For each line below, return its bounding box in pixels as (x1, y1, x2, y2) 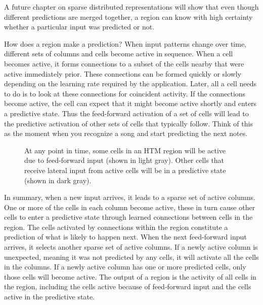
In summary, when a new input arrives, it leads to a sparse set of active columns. (4, 192, 255, 202)
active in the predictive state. (4, 291, 95, 302)
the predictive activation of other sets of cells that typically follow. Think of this (4, 118, 253, 128)
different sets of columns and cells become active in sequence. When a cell (4, 48, 233, 59)
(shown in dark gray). (24, 175, 92, 185)
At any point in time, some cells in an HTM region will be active (24, 145, 226, 155)
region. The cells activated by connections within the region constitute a (4, 221, 228, 232)
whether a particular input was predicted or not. (4, 21, 155, 32)
